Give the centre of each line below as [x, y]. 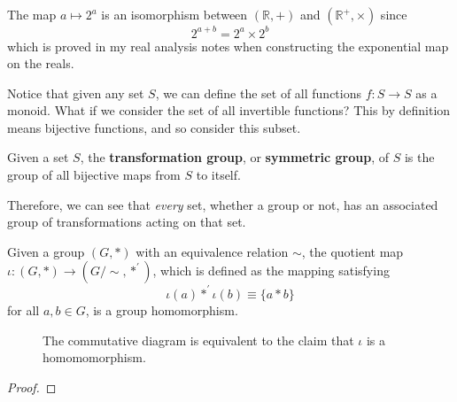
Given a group [46, 251]
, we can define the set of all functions [259, 93]
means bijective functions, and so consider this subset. [154, 127]
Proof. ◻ [32, 387]
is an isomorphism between [174, 14]
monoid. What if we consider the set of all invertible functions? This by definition [229, 110]
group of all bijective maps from [94, 175]
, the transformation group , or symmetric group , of [235, 157]
